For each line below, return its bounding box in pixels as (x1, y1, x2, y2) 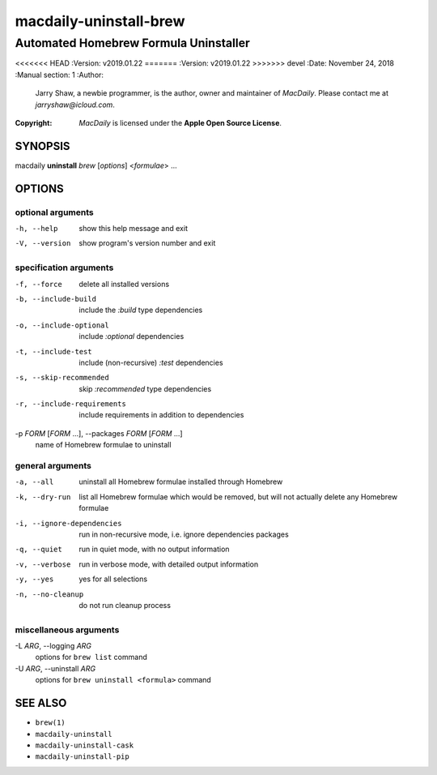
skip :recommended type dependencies (78, 383, 212, 393)
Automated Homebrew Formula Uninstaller (15, 36, 250, 50)
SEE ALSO (15, 696, 67, 710)
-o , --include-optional (15, 320, 109, 330)
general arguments (15, 460, 92, 471)
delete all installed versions (78, 279, 170, 289)
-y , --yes (15, 575, 54, 584)
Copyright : (15, 118, 53, 127)
